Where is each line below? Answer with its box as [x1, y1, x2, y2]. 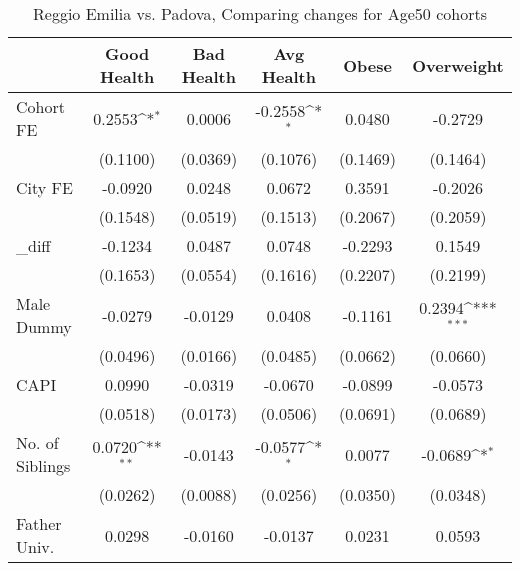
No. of [16, 431, 59, 454]
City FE [16, 176, 73, 199]
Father [16, 512, 62, 535]
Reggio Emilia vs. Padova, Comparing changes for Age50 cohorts [33, 2, 487, 25]
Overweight [412, 53, 504, 77]
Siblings [16, 454, 71, 477]
